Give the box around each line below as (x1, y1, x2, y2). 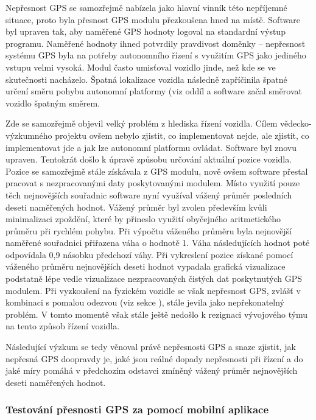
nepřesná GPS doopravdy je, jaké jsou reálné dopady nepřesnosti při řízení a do (5, 352, 303, 365)
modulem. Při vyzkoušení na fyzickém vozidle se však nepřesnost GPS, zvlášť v (5, 284, 301, 296)
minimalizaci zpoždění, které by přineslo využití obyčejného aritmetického (5, 212, 281, 225)
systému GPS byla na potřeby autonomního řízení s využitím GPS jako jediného (5, 49, 306, 61)
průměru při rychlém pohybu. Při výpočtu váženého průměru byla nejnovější (5, 224, 292, 237)
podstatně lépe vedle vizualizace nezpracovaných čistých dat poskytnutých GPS (5, 272, 303, 285)
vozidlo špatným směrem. (5, 96, 100, 109)
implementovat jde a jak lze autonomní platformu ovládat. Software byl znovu (5, 141, 297, 153)
